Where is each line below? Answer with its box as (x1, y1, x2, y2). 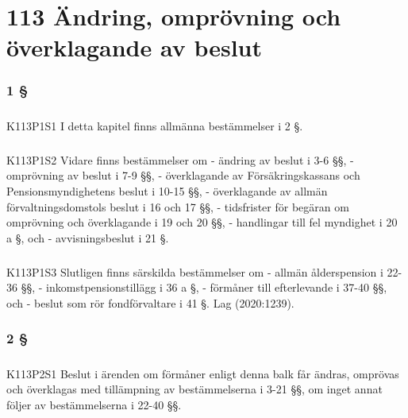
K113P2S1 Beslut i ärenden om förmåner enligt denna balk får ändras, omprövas (6, 365, 399, 381)
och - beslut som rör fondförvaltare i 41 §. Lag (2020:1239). (6, 294, 294, 311)
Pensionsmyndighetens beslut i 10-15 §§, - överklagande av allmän (6, 182, 328, 199)
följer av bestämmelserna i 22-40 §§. (6, 396, 182, 412)
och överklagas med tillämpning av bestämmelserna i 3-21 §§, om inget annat (6, 381, 383, 397)
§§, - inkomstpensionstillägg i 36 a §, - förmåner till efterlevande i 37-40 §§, (21, 279, 387, 296)
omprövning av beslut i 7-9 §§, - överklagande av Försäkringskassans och (6, 167, 360, 184)
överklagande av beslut (6, 31, 263, 64)
